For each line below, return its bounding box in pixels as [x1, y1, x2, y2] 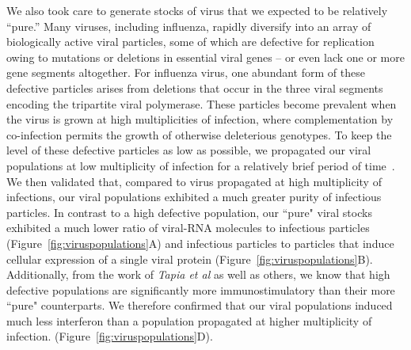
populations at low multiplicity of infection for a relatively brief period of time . [6, 157, 395, 173]
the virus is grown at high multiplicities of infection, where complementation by [6, 111, 394, 127]
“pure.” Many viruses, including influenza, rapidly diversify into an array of [6, 17, 371, 34]
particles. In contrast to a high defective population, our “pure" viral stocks [6, 204, 372, 220]
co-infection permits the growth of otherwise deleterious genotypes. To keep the [6, 126, 392, 143]
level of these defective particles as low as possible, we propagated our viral [6, 142, 371, 158]
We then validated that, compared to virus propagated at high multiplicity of [6, 173, 382, 189]
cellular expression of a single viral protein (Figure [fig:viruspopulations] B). [6, 250, 373, 267]
